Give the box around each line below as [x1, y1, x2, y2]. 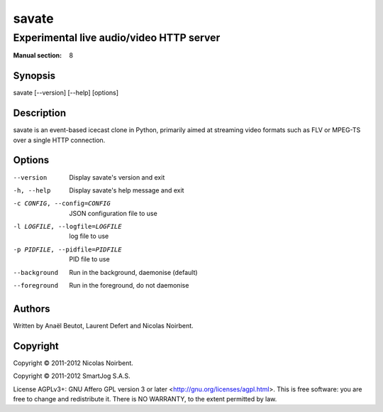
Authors [13, 303, 50, 315]
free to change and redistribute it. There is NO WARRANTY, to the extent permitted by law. [13, 395, 277, 403]
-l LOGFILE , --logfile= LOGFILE [13, 222, 122, 231]
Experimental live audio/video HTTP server [13, 31, 221, 44]
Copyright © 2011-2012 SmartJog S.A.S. [13, 372, 131, 380]
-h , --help [13, 186, 51, 195]
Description [13, 107, 67, 119]
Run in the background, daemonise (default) [69, 268, 198, 276]
